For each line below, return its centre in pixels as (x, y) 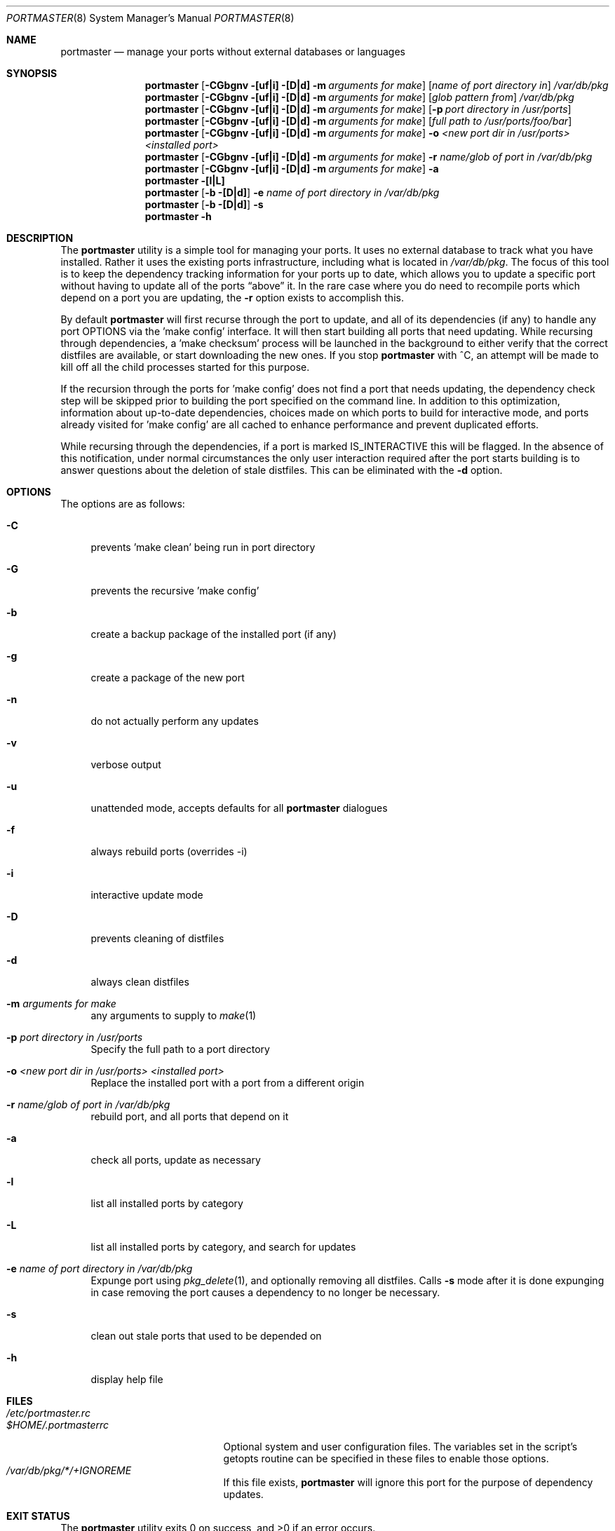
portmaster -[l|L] (185, 181)
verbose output (126, 764)
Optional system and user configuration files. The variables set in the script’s (400, 1447)
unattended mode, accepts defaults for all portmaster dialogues (239, 808)
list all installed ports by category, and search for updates (223, 1247)
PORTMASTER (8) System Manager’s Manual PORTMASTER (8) (150, 18)
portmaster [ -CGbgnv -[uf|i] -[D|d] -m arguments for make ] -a (292, 169)
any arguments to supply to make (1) (174, 1015)
